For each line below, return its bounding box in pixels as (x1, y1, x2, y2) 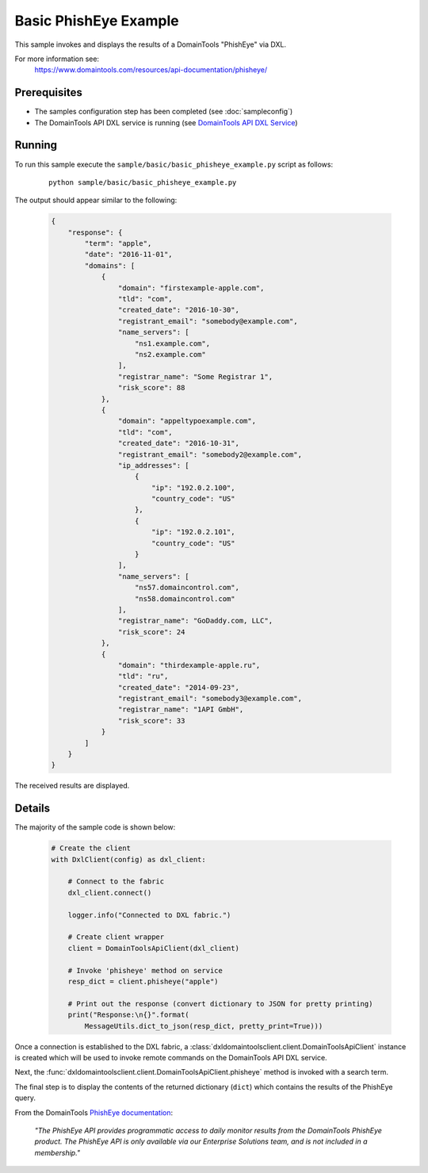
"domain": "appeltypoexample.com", (117, 416, 257, 426)
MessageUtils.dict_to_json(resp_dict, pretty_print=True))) (84, 1022, 323, 1030)
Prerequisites (14, 86, 82, 99)
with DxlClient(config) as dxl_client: (51, 855, 206, 864)
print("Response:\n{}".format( (67, 1010, 189, 1019)
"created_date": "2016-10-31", (117, 439, 239, 448)
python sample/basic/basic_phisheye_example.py (48, 178, 237, 186)
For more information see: (14, 54, 99, 63)
